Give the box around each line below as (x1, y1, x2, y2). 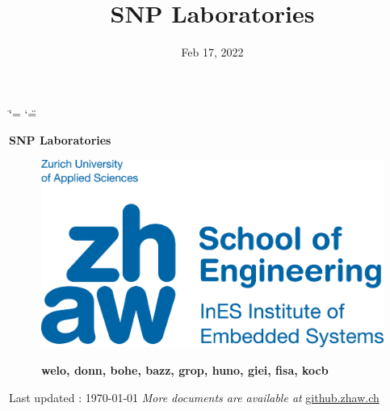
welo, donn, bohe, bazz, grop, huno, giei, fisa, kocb (41, 362, 329, 379)
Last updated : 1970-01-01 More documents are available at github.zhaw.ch (9, 388, 380, 405)
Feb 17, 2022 (181, 44, 244, 61)
